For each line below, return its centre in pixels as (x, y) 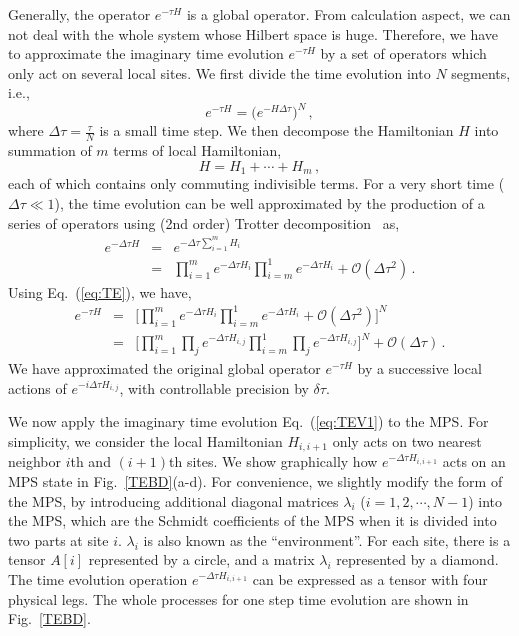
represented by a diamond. (417, 559)
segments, (481, 72)
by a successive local (419, 368)
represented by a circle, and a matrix (201, 559)
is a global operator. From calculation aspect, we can (348, 14)
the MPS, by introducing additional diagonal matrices (173, 500)
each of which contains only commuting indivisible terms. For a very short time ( (256, 183)
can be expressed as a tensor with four (370, 578)
